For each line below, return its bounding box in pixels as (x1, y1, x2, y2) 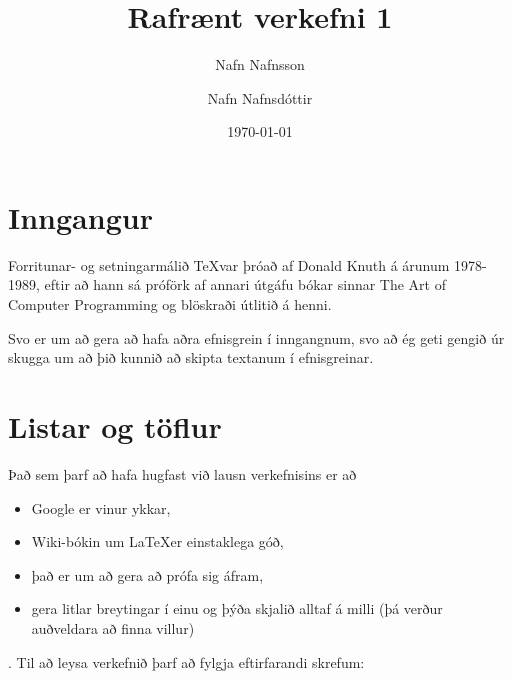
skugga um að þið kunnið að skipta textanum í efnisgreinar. (8, 347, 374, 368)
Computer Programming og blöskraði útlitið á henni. (8, 294, 332, 315)
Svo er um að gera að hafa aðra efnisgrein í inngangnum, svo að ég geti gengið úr (8, 327, 505, 348)
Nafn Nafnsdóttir (207, 87, 313, 108)
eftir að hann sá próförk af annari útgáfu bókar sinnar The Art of (44, 274, 447, 295)
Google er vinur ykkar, (31, 497, 171, 518)
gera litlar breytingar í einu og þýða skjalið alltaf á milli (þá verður (31, 598, 443, 619)
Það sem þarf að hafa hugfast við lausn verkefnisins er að (8, 463, 357, 484)
